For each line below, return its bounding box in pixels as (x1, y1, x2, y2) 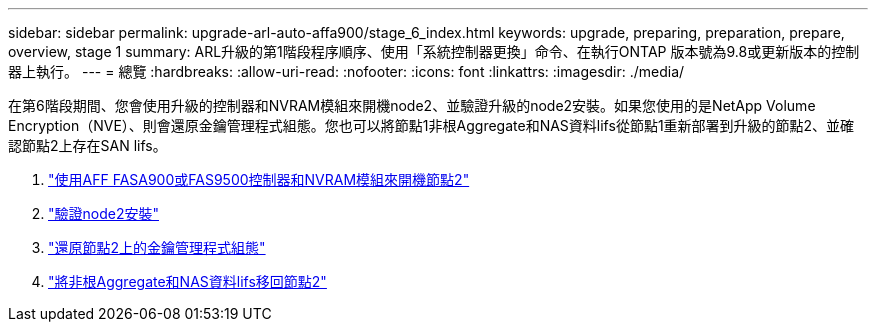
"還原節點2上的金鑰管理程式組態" (48, 239, 266, 256)
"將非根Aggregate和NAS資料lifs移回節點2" (48, 273, 327, 290)
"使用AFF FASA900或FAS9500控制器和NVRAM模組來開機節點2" (48, 171, 470, 188)
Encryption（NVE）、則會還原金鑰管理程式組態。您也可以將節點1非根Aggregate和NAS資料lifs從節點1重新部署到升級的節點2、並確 (8, 117, 855, 134)
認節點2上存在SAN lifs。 (8, 137, 167, 154)
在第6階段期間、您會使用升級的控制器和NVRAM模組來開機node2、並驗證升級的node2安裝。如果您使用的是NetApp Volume (8, 97, 816, 114)
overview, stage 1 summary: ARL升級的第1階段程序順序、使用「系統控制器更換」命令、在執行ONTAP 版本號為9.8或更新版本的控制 (8, 43, 860, 60)
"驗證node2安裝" (48, 205, 159, 222)
